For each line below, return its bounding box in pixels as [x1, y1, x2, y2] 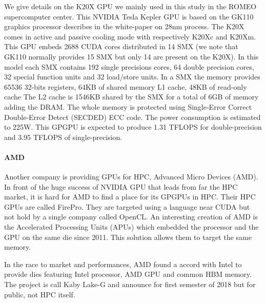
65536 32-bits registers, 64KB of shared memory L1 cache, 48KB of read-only [4, 81, 247, 92]
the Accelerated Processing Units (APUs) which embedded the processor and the [4, 221, 259, 232]
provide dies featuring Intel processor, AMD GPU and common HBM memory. [4, 269, 252, 279]
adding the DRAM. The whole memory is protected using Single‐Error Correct [4, 101, 252, 112]
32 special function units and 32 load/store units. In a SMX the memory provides [4, 71, 260, 82]
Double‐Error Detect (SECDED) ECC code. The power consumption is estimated [4, 111, 261, 122]
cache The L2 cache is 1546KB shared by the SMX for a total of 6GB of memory [4, 91, 259, 102]
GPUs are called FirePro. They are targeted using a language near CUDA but [4, 201, 250, 212]
